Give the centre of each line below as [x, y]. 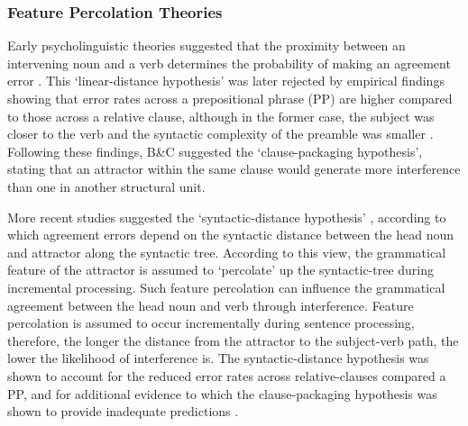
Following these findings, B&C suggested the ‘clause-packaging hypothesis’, [215, 151]
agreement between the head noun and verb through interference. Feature [211, 305]
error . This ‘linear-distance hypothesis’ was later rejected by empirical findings [226, 81]
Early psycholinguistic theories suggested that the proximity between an [206, 45]
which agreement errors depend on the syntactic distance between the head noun [231, 235]
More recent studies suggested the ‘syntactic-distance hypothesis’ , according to [227, 217]
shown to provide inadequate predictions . [123, 411]
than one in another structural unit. [106, 186]
